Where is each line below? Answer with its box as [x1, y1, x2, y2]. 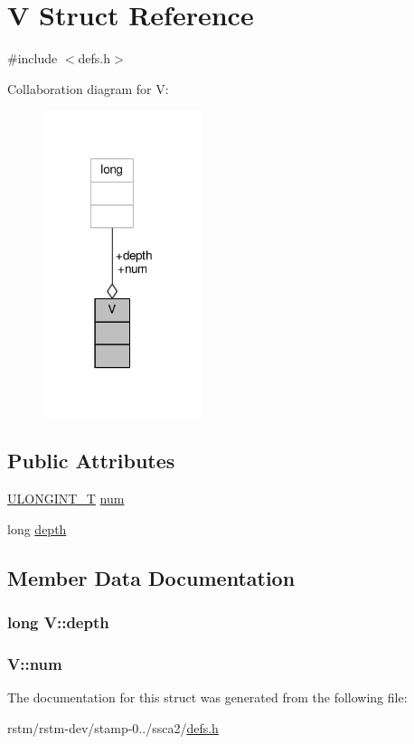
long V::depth [7, 611, 109, 634]
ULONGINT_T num [7, 489, 125, 508]
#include [7, 49, 58, 68]
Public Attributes [7, 447, 175, 475]
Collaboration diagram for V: [7, 79, 169, 98]
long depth [7, 519, 67, 538]
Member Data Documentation [7, 563, 296, 591]
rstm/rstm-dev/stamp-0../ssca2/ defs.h [7, 718, 219, 737]
